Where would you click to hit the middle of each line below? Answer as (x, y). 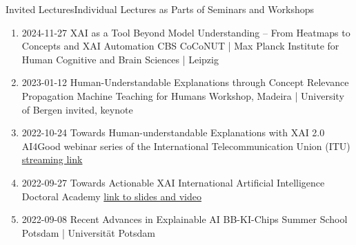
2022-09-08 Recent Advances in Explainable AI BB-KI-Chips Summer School (185, 219)
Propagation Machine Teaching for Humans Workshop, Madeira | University (183, 95)
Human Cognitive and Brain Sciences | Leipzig (120, 59)
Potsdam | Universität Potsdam (88, 232)
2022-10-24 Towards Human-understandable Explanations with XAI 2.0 (173, 132)
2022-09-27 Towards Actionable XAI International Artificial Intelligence (173, 182)
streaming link (52, 159)
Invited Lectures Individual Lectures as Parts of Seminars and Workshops (160, 9)
